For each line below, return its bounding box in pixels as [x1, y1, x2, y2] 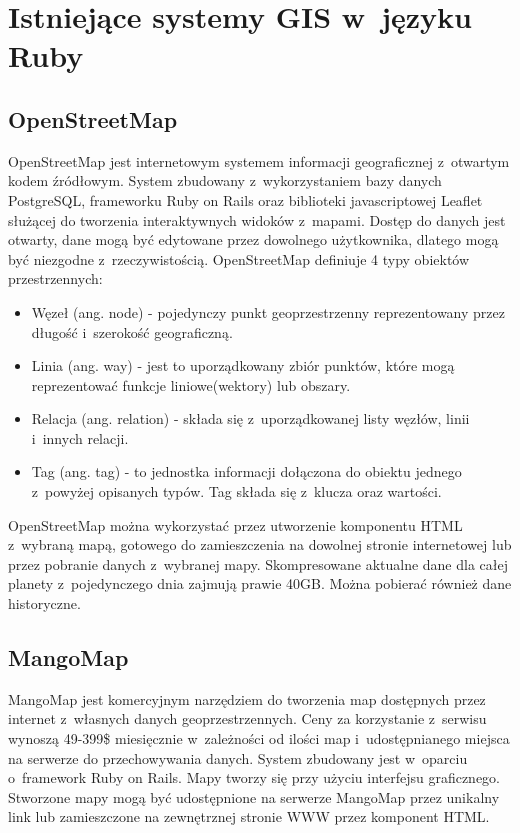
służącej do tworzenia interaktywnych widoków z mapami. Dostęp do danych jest [8, 209, 506, 230]
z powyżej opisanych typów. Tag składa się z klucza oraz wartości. [31, 481, 442, 502]
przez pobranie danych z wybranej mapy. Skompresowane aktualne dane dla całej [8, 553, 509, 574]
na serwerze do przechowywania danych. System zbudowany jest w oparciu [8, 747, 468, 768]
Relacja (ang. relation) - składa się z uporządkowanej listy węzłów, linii [31, 408, 470, 429]
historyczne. [8, 593, 81, 614]
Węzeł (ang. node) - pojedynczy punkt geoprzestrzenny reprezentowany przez [31, 301, 505, 322]
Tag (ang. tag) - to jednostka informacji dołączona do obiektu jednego [31, 461, 462, 482]
